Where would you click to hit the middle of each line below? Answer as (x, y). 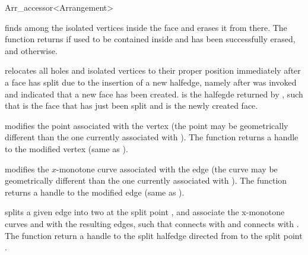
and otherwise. (31, 50)
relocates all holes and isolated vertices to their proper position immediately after (153, 70)
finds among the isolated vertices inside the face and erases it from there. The (146, 27)
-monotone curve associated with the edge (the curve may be (167, 169)
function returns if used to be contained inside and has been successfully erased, (150, 39)
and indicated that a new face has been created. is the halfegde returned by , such (154, 94)
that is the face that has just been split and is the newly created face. (131, 106)
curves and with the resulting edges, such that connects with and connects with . (152, 223)
